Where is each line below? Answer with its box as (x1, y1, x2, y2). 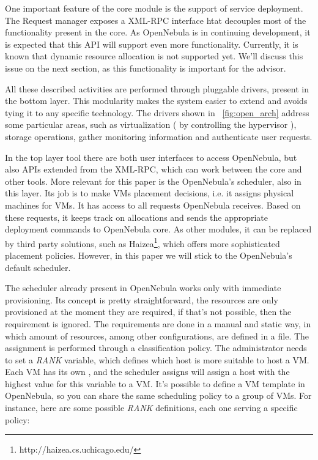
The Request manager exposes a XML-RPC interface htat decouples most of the (5, 13, 306, 26)
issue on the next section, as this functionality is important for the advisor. (5, 61, 286, 74)
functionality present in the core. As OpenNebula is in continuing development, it (5, 26, 311, 39)
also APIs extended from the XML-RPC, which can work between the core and (5, 163, 302, 176)
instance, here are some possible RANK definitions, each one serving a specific (5, 401, 298, 414)
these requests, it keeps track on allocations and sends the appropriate (5, 210, 268, 223)
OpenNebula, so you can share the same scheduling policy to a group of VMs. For (5, 389, 312, 402)
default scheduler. (5, 261, 71, 273)
